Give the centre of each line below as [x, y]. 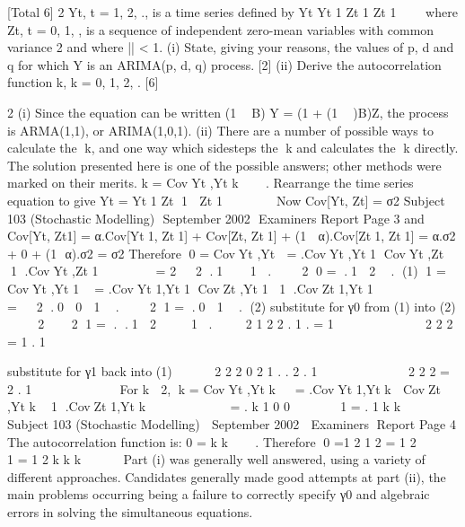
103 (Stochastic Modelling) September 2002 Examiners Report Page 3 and [216, 218]
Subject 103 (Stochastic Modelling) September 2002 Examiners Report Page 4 [232, 424]
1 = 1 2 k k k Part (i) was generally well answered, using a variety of [216, 459]
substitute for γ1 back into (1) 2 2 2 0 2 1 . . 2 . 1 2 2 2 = [228, 371]
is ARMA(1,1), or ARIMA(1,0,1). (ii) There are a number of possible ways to [220, 130]
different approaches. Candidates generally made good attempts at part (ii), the [227, 476]
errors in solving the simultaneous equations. [130, 512]
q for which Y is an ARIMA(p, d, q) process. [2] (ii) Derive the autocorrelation [224, 64]
